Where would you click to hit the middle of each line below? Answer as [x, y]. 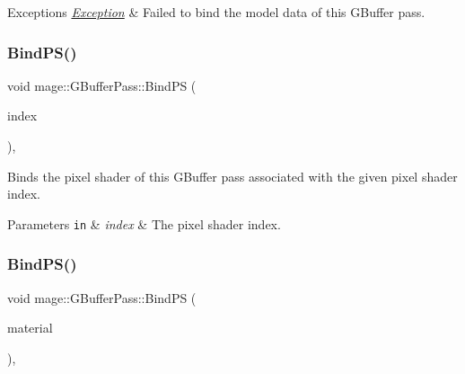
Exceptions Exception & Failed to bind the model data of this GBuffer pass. [216, 12]
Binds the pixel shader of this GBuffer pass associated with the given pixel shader [232, 176]
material [30, 328]
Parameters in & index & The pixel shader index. [144, 223]
